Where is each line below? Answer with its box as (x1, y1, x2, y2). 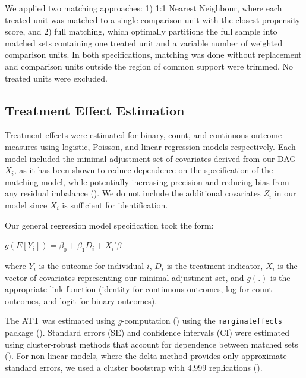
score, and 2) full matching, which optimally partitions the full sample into (5, 25, 277, 38)
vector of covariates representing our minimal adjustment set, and (5, 271, 244, 283)
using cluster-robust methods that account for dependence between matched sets (5, 338, 298, 350)
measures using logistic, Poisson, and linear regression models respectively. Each (5, 140, 296, 152)
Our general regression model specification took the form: (5, 218, 214, 231)
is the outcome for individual (39, 259, 144, 271)
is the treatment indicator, (166, 259, 263, 271)
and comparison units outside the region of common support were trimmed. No (5, 60, 294, 72)
